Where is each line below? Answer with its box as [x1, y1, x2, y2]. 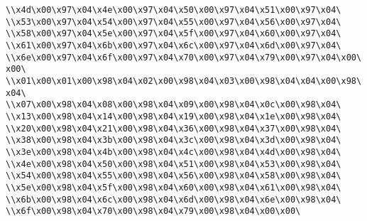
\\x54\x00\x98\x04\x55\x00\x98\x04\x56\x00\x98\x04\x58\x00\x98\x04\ [6, 171, 341, 181]
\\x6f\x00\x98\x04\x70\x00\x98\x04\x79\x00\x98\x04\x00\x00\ [6, 206, 301, 217]
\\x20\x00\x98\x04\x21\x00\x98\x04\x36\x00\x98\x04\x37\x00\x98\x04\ [6, 123, 341, 134]
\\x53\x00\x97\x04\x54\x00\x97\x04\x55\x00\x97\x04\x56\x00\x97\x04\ [6, 16, 341, 27]
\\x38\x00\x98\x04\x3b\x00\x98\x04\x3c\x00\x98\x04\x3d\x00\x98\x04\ [6, 135, 341, 146]
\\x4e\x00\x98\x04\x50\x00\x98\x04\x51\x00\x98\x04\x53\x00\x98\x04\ [6, 158, 341, 169]
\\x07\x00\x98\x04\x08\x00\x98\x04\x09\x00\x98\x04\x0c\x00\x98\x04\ [6, 99, 341, 110]
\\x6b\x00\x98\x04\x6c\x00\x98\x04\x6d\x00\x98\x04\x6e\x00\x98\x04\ [6, 194, 341, 205]
